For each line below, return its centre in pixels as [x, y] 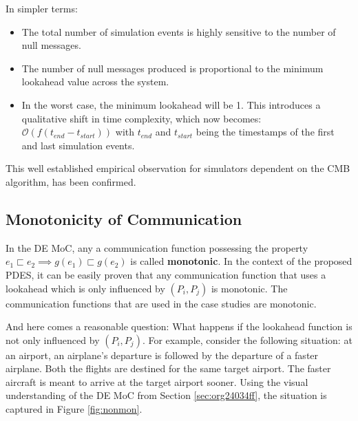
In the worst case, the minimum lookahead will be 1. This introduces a [171, 104]
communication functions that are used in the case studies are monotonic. [161, 303]
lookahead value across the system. [95, 82]
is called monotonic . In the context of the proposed [241, 261]
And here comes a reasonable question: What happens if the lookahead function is [179, 326]
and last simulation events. [78, 145]
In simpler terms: [42, 8]
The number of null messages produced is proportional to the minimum [172, 68]
